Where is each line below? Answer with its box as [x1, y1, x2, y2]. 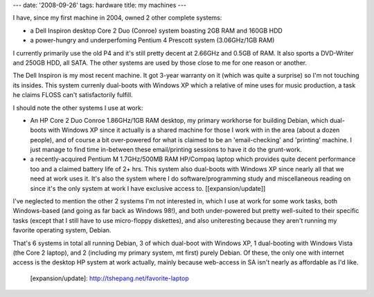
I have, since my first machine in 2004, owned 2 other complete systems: [12, 14, 222, 22]
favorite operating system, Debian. [12, 226, 112, 235]
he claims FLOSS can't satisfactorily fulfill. [12, 91, 133, 99]
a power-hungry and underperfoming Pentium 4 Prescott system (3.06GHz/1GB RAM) [30, 36, 275, 44]
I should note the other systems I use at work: [12, 103, 143, 112]
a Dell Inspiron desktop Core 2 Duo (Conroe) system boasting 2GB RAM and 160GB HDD [30, 26, 283, 35]
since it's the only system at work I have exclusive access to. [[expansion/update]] [30, 184, 266, 192]
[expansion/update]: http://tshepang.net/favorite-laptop [30, 274, 190, 282]
